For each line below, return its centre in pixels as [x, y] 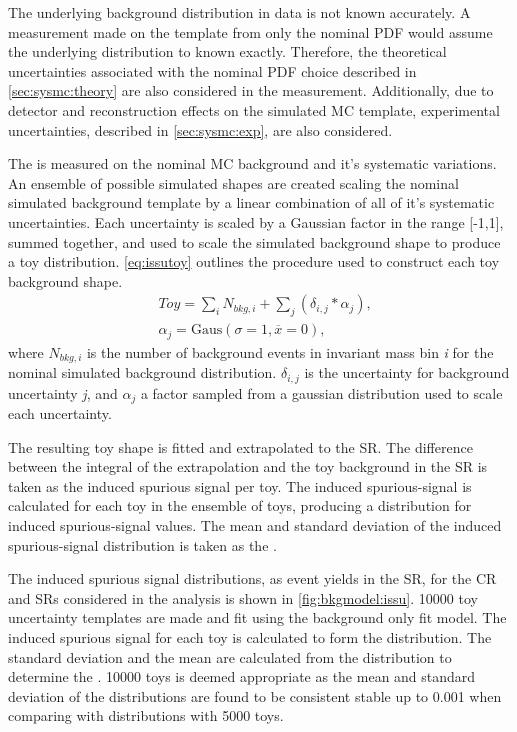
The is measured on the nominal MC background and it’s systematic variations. [252, 163]
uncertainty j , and [63, 392]
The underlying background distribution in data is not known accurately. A [239, 12]
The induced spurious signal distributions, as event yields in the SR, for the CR [252, 578]
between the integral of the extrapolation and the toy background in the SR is [248, 466]
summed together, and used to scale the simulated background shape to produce [254, 241]
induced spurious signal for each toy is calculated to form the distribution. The [250, 636]
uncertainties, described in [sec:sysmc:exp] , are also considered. [200, 129]
